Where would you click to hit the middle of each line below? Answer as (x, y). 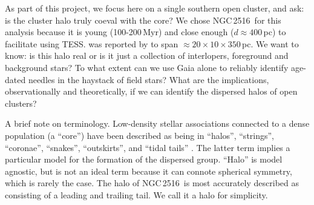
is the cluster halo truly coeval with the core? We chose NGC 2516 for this (143, 20)
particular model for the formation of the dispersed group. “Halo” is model (144, 159)
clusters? (21, 103)
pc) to (275, 32)
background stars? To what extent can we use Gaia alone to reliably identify (147, 67)
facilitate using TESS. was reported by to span (92, 43)
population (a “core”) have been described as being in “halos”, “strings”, (140, 135)
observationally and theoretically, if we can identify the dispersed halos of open (151, 91)
